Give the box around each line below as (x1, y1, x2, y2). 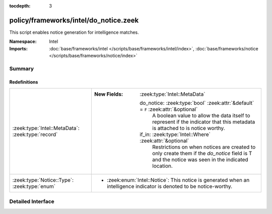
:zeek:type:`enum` (12, 183, 55, 190)
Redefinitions (9, 79, 38, 85)
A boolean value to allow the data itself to (152, 112, 250, 119)
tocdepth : (9, 3, 31, 9)
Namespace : (9, 38, 37, 45)
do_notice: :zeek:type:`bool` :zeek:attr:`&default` (139, 100, 254, 107)
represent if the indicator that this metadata (152, 118, 255, 125)
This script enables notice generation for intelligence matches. (9, 29, 140, 35)
